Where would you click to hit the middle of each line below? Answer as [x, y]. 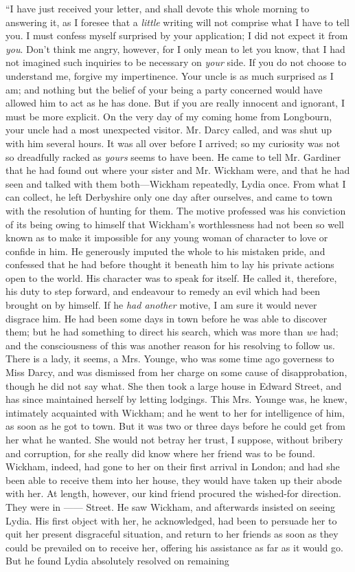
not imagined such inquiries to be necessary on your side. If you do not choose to [176, 62]
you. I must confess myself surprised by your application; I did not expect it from [177, 35]
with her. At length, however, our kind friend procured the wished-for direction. [173, 493]
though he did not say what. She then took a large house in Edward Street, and [174, 385]
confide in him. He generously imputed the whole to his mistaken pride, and [165, 251]
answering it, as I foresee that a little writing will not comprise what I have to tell [177, 22]
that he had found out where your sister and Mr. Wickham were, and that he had [178, 170]
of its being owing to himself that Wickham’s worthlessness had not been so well [175, 224]
